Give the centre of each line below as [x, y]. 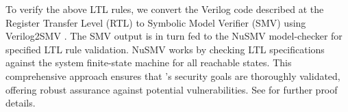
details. [21, 103]
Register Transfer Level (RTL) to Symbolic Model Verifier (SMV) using [156, 22]
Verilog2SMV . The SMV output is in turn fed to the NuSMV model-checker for [174, 36]
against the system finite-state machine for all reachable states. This [149, 62]
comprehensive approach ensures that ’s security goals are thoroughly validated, [173, 75]
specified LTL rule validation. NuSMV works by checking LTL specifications [165, 49]
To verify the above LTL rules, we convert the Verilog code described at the [165, 9]
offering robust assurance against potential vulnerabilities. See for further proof [172, 89]
